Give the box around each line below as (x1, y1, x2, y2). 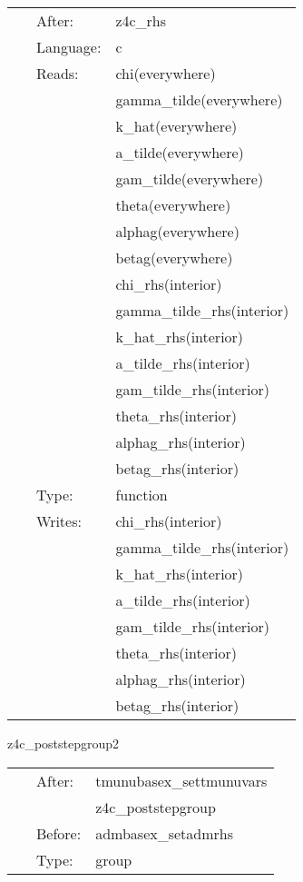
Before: (36, 822, 82, 844)
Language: (36, 36, 102, 57)
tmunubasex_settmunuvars (95, 769, 268, 791)
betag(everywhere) (115, 247, 233, 268)
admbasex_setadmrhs (95, 822, 234, 844)
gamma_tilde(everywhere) (115, 89, 283, 110)
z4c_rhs (115, 10, 167, 31)
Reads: (36, 63, 79, 84)
